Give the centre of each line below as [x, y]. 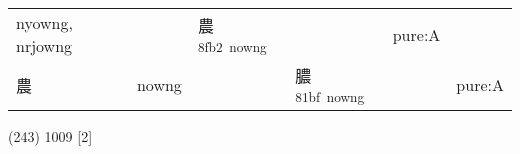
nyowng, [44, 22]
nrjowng [44, 45]
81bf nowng [330, 96]
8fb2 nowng [232, 46]
